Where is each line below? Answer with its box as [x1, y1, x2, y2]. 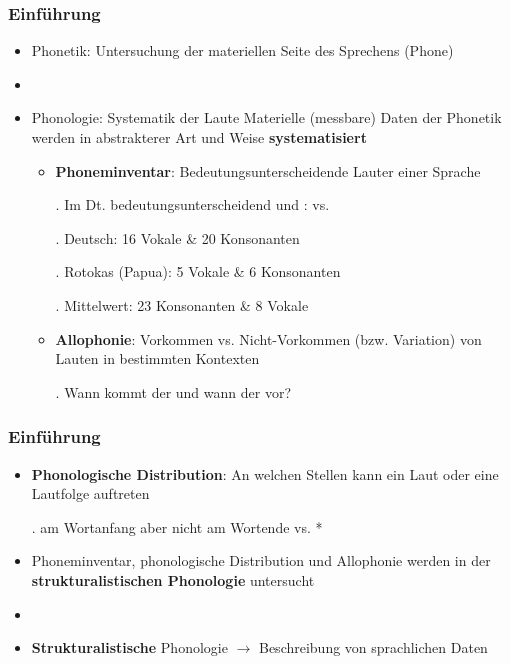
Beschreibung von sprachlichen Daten [258, 637, 488, 658]
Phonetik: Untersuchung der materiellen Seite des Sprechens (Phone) [31, 40, 454, 61]
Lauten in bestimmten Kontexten [55, 348, 260, 369]
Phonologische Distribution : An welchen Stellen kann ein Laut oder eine [31, 463, 499, 484]
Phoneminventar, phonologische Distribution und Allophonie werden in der [31, 550, 491, 571]
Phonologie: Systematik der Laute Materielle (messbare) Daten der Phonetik [31, 107, 502, 128]
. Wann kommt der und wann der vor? [55, 381, 292, 402]
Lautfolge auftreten [31, 483, 150, 504]
